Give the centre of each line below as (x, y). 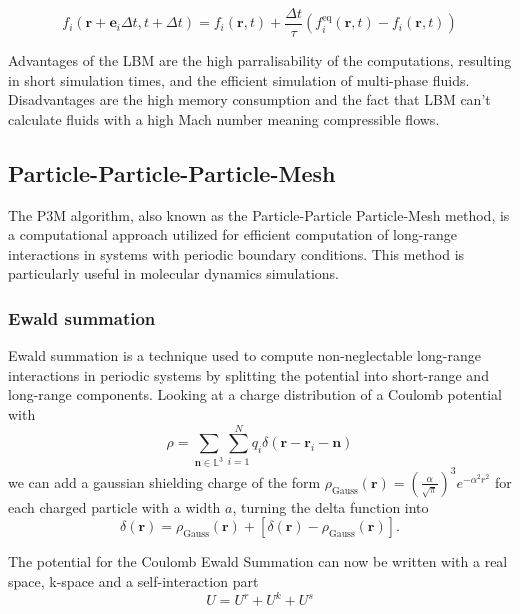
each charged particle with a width (114, 506)
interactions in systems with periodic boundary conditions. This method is (236, 253)
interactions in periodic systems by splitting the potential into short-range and (248, 374)
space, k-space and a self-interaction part (133, 580)
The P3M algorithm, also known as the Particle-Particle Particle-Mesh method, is (259, 214)
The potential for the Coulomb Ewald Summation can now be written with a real (258, 561)
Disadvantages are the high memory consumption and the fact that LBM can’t (249, 99)
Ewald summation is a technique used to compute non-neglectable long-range (244, 355)
